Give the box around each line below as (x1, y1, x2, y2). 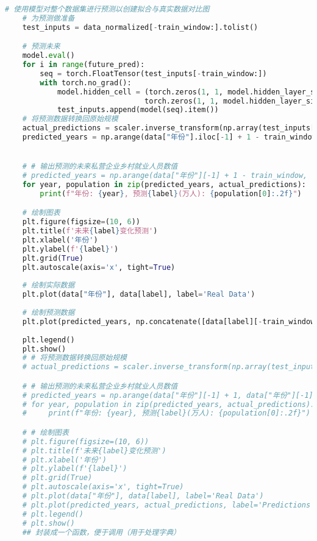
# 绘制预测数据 (22, 308, 75, 317)
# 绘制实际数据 (22, 281, 75, 290)
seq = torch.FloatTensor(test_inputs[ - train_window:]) (40, 69, 267, 78)
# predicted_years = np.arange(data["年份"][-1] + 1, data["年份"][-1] (22, 391, 313, 400)
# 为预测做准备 (22, 13, 75, 23)
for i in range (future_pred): (22, 60, 145, 69)
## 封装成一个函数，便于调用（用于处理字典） (22, 528, 180, 537)
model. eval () (22, 51, 75, 60)
